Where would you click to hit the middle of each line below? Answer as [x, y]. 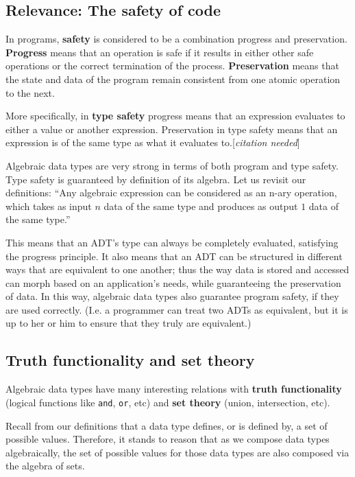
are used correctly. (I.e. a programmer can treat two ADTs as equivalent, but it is [177, 309]
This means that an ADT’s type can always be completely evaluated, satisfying [172, 242]
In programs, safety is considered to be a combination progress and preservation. [176, 39]
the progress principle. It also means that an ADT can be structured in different [174, 256]
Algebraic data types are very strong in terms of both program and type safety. [172, 165]
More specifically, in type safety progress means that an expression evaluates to [175, 116]
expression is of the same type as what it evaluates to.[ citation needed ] [153, 142]
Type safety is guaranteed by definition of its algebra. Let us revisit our [156, 179]
